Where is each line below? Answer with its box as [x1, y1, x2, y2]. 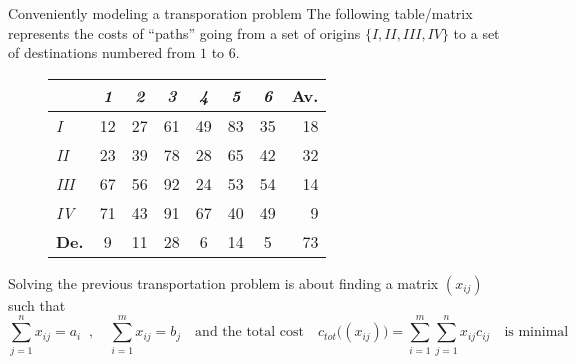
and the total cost [195, 325, 305, 340]
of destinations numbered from [8, 42, 196, 63]
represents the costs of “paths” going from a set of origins [8, 22, 361, 43]
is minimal [504, 325, 569, 340]
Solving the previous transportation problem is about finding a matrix [8, 272, 439, 293]
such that [8, 294, 66, 315]
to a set [453, 22, 500, 43]
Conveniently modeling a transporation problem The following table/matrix [8, 3, 473, 23]
